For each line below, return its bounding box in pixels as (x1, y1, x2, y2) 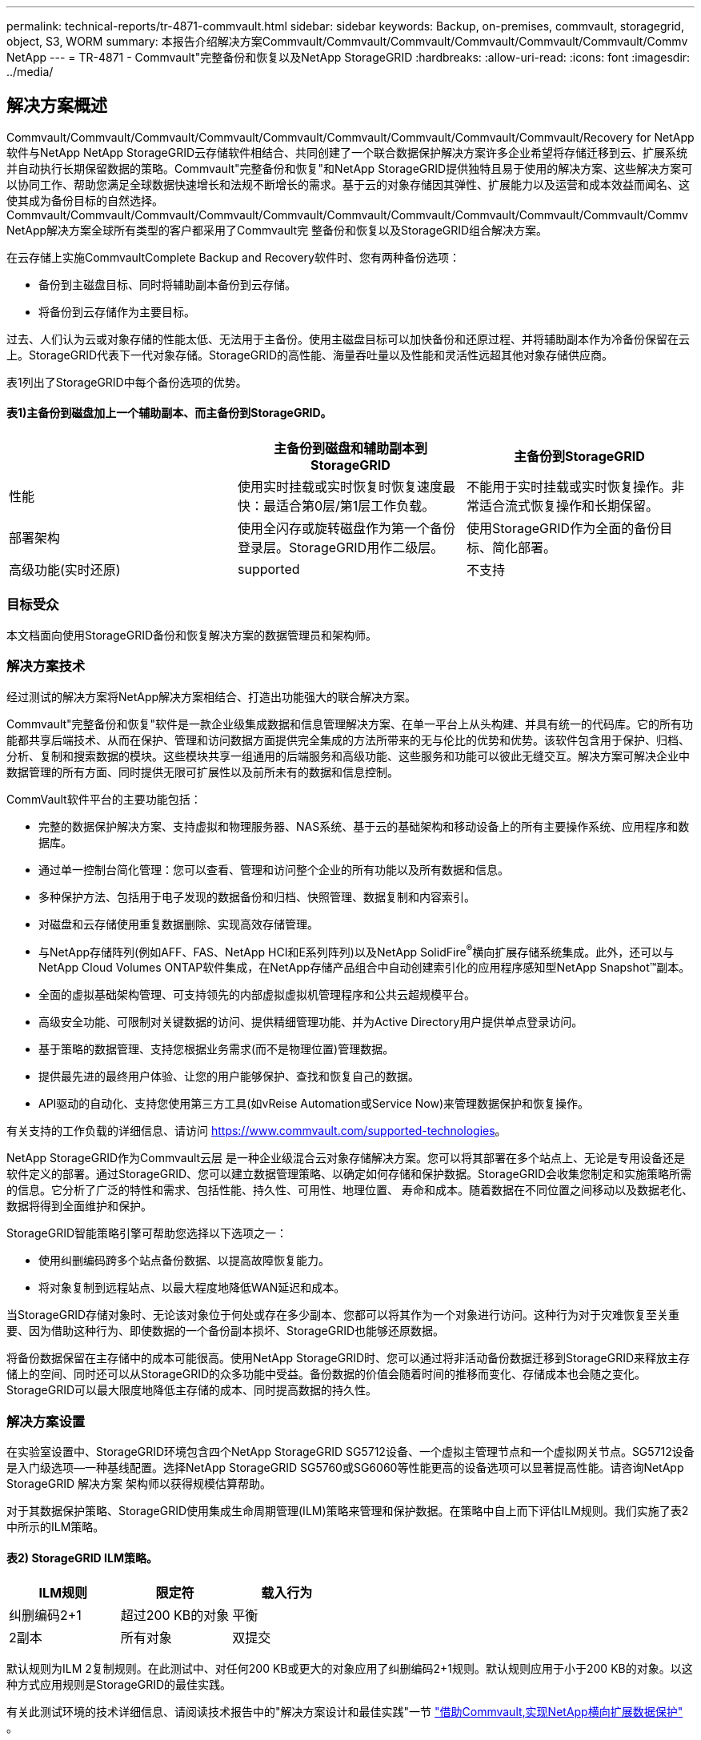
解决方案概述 (6, 95, 107, 116)
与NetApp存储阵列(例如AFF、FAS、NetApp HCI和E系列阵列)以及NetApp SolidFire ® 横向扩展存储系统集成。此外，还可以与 (38, 942, 675, 959)
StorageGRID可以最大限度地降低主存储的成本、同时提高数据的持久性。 (6, 1383, 378, 1397)
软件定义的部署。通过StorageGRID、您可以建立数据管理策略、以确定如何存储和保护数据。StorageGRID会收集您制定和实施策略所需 (6, 1167, 692, 1181)
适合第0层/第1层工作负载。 (275, 498, 435, 515)
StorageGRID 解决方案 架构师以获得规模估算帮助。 (6, 1476, 271, 1490)
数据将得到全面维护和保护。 (6, 1199, 152, 1213)
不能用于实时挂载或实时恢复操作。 (466, 479, 671, 495)
